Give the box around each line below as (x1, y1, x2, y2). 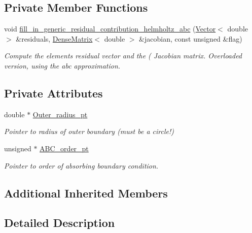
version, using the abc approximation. (4, 60, 121, 71)
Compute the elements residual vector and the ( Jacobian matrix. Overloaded (4, 50, 242, 61)
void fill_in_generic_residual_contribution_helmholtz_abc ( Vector (4, 23, 216, 34)
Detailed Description (4, 215, 115, 230)
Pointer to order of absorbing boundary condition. (4, 160, 159, 171)
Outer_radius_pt (32, 109, 88, 119)
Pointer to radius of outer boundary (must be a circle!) (4, 126, 174, 137)
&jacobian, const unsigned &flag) (139, 33, 242, 44)
